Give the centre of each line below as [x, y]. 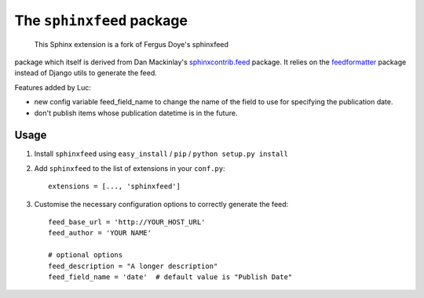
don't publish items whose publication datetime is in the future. [136, 113]
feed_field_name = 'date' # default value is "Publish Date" [170, 277]
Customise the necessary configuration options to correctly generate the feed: [161, 204]
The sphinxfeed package [101, 20]
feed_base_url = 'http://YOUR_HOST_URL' [127, 222]
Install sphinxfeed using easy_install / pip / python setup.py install [161, 154]
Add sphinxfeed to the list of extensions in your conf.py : [130, 168]
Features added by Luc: [53, 87]
